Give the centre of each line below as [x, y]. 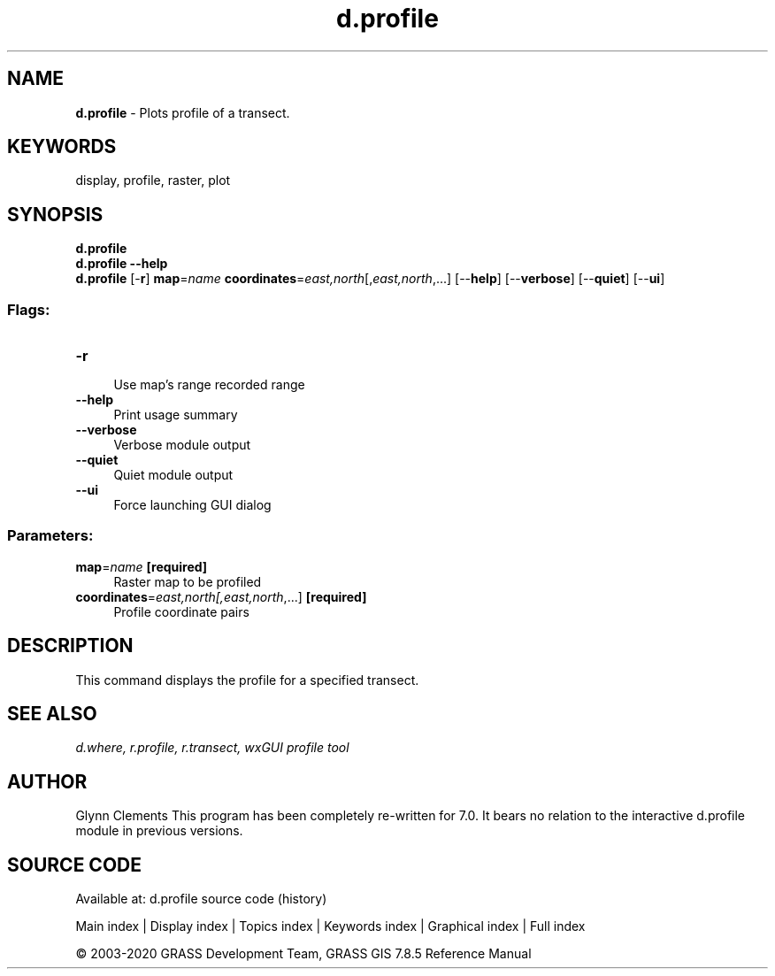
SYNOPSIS [55, 214]
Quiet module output [173, 475]
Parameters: [50, 536]
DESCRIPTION [70, 646]
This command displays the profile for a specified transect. [247, 680]
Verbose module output [182, 445]
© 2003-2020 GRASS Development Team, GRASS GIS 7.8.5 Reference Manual [303, 954]
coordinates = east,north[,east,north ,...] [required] [221, 596]
